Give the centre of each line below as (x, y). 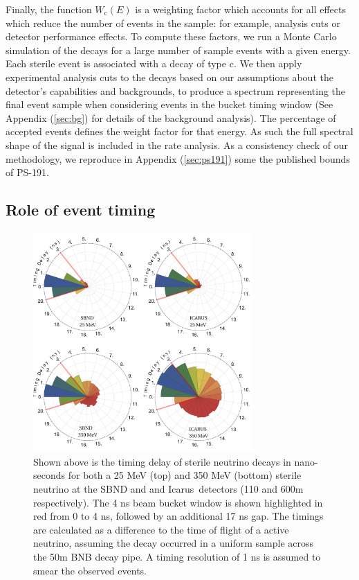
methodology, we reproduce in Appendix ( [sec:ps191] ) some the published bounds (178, 158)
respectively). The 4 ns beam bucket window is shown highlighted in (178, 502)
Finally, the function (49, 9)
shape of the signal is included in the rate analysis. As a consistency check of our (177, 144)
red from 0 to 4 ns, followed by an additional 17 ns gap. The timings (178, 516)
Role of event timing (81, 210)
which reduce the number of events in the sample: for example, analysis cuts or (173, 23)
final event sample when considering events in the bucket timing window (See (169, 104)
